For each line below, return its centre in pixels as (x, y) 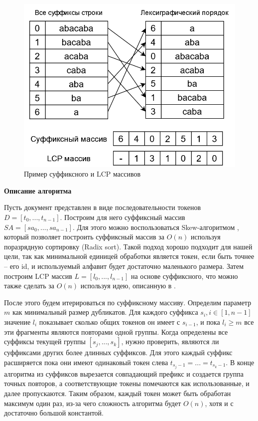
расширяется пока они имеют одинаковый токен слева (86, 362)
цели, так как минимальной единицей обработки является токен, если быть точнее (129, 256)
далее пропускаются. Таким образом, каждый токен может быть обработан (118, 393)
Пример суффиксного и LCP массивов (82, 174)
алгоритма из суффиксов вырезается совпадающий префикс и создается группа (124, 373)
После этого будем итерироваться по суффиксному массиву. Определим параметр (128, 302)
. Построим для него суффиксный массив (123, 217)
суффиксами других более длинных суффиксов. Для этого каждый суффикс (118, 352)
